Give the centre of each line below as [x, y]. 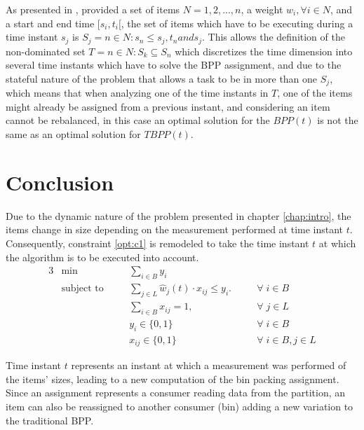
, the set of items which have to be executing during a [237, 23]
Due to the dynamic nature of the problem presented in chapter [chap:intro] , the [178, 215]
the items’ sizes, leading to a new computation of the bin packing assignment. [173, 379]
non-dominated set [46, 51]
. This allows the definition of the [274, 37]
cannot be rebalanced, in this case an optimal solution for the [138, 120]
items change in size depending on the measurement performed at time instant [175, 229]
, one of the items [315, 93]
